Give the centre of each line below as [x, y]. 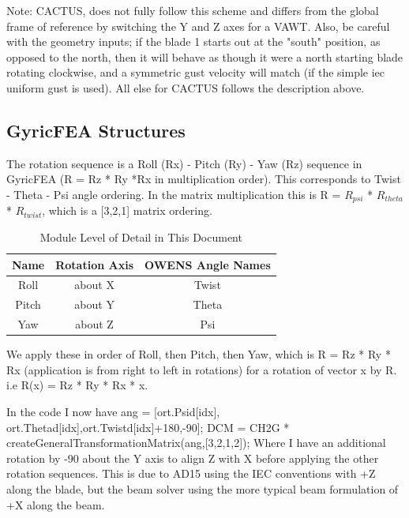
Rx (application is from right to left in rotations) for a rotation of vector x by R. [202, 369]
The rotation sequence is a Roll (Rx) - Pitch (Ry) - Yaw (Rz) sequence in [184, 163]
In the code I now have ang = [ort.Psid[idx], [113, 411]
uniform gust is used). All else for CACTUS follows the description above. [186, 87]
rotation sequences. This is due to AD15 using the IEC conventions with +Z [191, 473]
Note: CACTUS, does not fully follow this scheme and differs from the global [193, 10]
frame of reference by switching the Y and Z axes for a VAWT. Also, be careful [198, 26]
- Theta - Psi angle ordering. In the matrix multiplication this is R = [174, 194]
